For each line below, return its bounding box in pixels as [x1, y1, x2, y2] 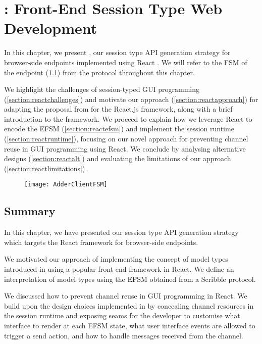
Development [4, 18, 97, 38]
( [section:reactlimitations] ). [4, 163, 87, 173]
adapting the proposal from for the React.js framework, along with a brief [4, 104, 233, 114]
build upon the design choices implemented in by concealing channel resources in [4, 300, 254, 311]
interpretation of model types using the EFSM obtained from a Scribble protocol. [4, 273, 256, 284]
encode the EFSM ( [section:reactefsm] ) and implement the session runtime [4, 123, 234, 134]
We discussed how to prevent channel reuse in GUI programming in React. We [4, 290, 247, 301]
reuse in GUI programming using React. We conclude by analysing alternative [4, 143, 246, 154]
